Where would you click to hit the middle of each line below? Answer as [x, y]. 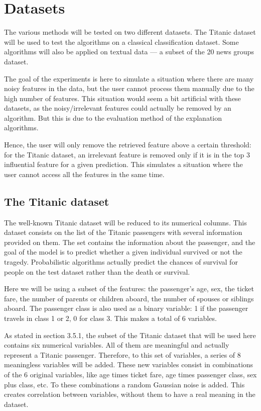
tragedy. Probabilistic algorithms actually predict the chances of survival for [121, 262]
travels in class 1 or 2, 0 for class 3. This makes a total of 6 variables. [110, 318]
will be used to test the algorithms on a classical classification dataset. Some [121, 42]
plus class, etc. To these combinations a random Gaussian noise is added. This [124, 384]
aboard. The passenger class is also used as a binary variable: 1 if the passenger [126, 308]
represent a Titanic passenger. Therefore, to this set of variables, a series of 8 [122, 354]
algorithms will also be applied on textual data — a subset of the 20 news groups [129, 52]
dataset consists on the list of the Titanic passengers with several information [123, 232]
